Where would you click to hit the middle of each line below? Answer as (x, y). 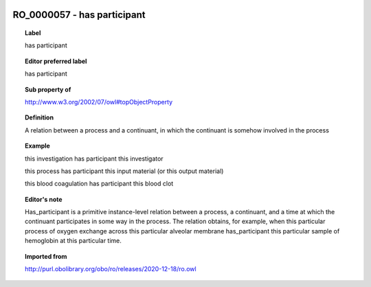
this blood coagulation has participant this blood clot (99, 184)
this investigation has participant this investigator (94, 159)
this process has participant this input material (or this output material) (124, 171)
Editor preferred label (56, 61)
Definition (40, 117)
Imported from (46, 256)
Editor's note (44, 199)
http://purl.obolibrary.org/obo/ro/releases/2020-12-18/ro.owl (111, 269)
